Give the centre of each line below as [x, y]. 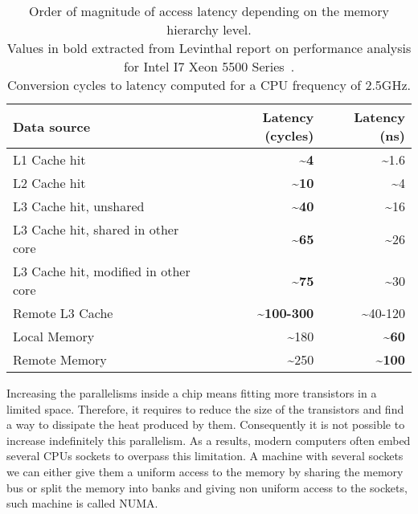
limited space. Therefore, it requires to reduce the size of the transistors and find [205, 408]
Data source [52, 126]
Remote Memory [60, 359]
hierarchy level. [209, 29]
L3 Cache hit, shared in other [96, 229]
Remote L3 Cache [63, 313]
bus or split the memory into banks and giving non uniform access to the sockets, [207, 487]
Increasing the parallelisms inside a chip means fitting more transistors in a [192, 393]
